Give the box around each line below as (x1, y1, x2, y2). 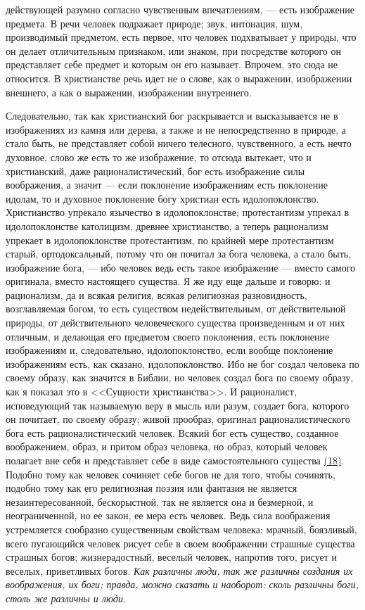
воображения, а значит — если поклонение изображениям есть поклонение (6, 177, 328, 192)
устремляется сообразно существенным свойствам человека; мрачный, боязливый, (6, 521, 357, 536)
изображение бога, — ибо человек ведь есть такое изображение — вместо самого (6, 260, 356, 274)
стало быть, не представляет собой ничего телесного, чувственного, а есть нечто (6, 136, 352, 151)
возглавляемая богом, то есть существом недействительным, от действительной (6, 301, 346, 316)
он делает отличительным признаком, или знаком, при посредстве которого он (6, 43, 341, 58)
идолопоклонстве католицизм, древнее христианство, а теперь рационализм (6, 218, 328, 233)
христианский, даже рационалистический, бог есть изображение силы (6, 163, 305, 178)
